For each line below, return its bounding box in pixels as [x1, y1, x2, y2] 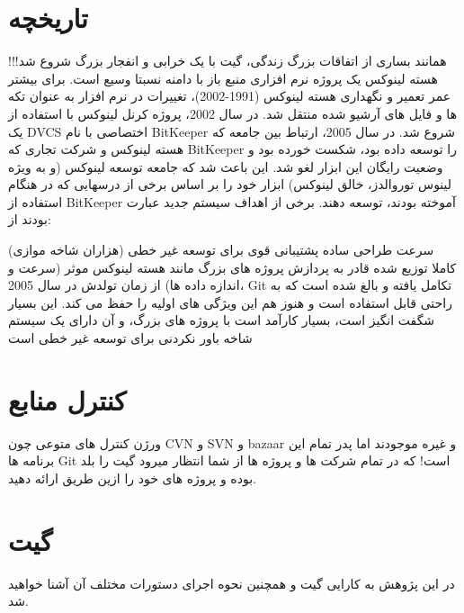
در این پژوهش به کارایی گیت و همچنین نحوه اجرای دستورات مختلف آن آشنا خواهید [8, 573, 455, 592]
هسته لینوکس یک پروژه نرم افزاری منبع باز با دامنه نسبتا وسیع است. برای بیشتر [8, 68, 438, 87]
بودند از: [8, 210, 51, 229]
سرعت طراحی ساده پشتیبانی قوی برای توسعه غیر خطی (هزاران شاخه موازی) [8, 240, 434, 259]
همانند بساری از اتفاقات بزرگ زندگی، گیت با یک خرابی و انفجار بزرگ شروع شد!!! [8, 51, 447, 70]
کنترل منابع [8, 381, 127, 418]
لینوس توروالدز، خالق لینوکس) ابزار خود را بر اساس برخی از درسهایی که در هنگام [8, 175, 452, 194]
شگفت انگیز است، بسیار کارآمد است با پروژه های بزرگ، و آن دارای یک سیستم [8, 311, 435, 329]
